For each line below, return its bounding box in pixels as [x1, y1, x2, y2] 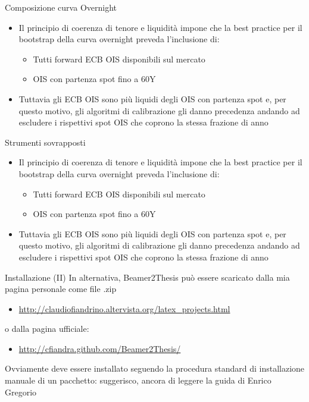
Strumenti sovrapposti [5, 136, 86, 148]
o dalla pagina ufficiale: [5, 322, 89, 335]
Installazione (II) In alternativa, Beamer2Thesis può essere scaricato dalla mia [5, 271, 290, 283]
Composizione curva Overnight [5, 1, 117, 13]
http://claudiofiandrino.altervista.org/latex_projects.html [18, 302, 230, 315]
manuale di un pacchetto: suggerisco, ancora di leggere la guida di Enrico [5, 374, 271, 387]
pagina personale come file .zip [5, 282, 117, 295]
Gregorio [5, 385, 37, 398]
